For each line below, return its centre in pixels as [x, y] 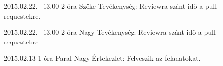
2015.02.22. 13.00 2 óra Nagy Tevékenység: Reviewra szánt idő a [103, 32]
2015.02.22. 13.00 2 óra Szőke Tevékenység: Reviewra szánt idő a [104, 6]
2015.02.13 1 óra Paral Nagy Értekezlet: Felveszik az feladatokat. [102, 58]
